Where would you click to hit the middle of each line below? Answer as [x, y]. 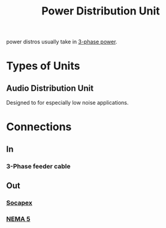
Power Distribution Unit [101, 11]
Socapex [19, 203]
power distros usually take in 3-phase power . [62, 42]
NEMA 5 [18, 219]
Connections [39, 127]
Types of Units [43, 66]
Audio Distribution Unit [50, 88]
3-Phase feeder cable [38, 166]
